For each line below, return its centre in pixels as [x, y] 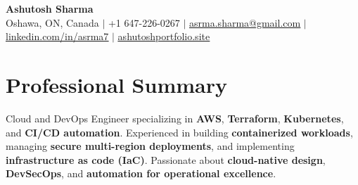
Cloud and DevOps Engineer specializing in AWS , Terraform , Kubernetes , [175, 118]
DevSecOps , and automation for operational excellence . [141, 173]
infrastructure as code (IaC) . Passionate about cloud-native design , [166, 159]
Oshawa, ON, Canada [52, 22]
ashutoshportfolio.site [164, 36]
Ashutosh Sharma [50, 8]
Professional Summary [116, 84]
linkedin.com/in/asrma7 [57, 36]
